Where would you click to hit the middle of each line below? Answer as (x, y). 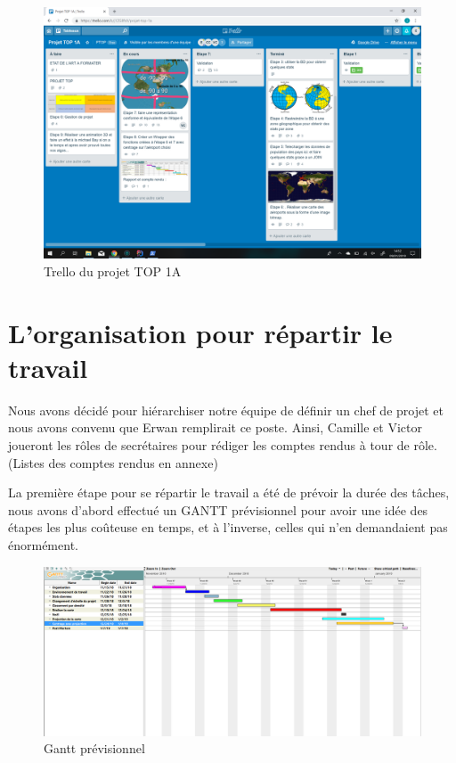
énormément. (43, 545)
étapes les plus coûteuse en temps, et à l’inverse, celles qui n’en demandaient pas (228, 527)
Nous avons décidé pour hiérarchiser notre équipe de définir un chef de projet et (226, 410)
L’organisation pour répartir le (200, 332)
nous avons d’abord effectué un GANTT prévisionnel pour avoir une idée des (218, 509)
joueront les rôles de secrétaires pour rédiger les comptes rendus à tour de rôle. (223, 445)
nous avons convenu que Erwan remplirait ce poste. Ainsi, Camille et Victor (215, 427)
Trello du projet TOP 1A (113, 271)
